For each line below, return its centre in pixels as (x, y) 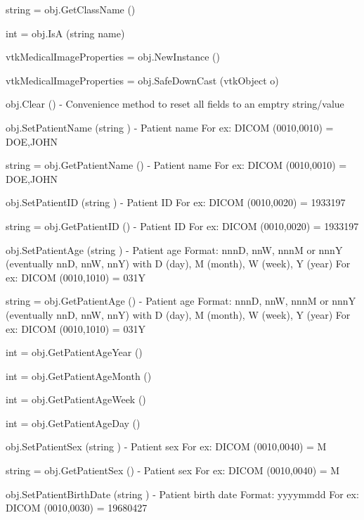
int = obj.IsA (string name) (65, 33)
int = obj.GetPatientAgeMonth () (79, 375)
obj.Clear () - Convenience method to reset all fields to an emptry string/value (175, 104)
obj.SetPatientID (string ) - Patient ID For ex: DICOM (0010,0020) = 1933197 (176, 202)
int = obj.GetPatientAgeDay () (73, 423)
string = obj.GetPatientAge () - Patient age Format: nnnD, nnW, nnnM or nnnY (181, 301)
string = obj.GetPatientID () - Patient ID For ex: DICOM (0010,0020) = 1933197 (182, 226)
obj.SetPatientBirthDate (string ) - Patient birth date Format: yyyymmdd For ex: (182, 494)
